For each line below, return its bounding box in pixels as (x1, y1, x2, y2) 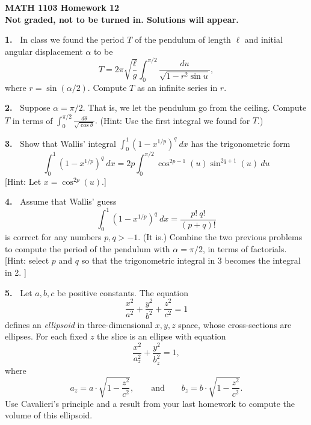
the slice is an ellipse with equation (97, 330, 226, 343)
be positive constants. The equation (57, 286, 188, 299)
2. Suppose (5, 101, 51, 114)
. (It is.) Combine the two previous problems (138, 231, 303, 243)
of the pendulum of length (135, 33, 231, 46)
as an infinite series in (137, 81, 218, 93)
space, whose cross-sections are (178, 318, 292, 330)
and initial (244, 33, 283, 46)
